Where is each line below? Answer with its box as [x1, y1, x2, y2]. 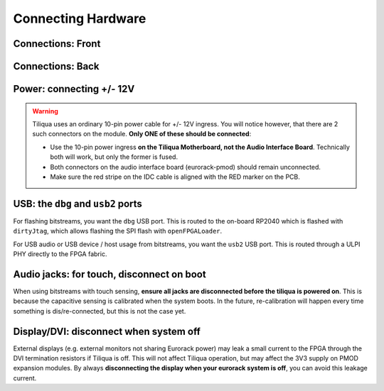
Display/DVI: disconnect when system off [13, 325, 201, 337]
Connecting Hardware [13, 11, 146, 26]
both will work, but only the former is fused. [50, 153, 178, 161]
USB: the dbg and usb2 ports [13, 197, 142, 209]
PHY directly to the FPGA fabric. [13, 250, 107, 258]
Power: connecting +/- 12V [13, 83, 135, 95]
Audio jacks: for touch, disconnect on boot [13, 268, 206, 280]
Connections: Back [13, 60, 100, 72]
